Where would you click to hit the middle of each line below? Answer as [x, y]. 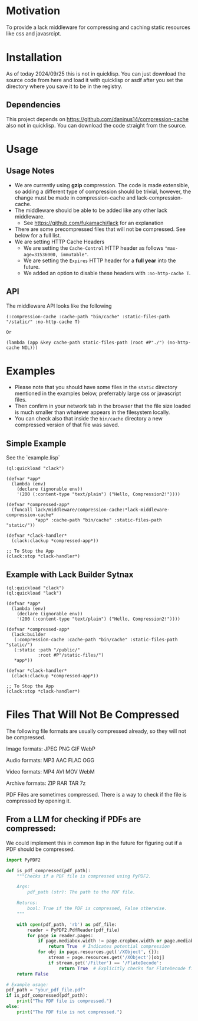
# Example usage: [27, 984]
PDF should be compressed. [41, 849]
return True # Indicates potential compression [109, 947]
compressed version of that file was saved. [67, 425]
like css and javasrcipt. [34, 33]
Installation [34, 58]
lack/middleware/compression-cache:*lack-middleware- [102, 510]
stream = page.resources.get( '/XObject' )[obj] [106, 958]
